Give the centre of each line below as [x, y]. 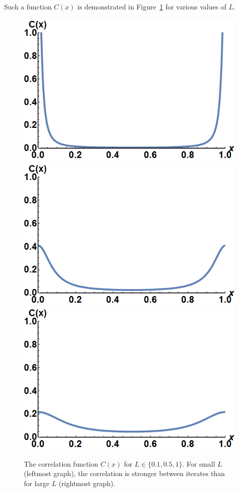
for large [37, 483]
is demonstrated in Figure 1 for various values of [152, 6]
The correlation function [61, 463]
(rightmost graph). [87, 483]
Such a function [28, 6]
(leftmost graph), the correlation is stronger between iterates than [124, 473]
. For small [199, 463]
